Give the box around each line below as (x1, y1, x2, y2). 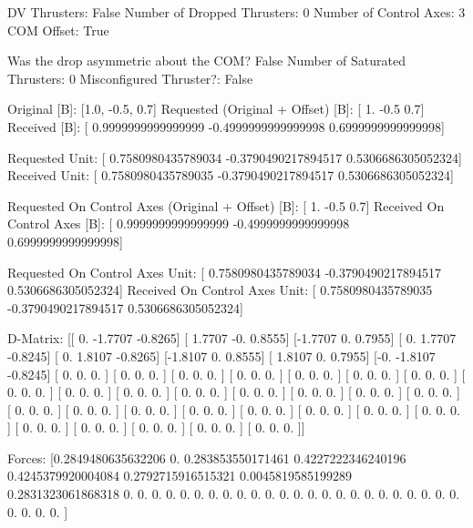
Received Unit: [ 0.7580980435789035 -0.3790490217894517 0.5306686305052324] (7, 166, 454, 185)
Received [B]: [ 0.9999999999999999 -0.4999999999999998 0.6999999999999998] (7, 117, 445, 136)
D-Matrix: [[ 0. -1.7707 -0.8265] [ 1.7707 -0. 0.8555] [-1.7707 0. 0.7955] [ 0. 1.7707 (7, 329, 457, 348)
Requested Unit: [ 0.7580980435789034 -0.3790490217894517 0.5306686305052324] (7, 147, 462, 167)
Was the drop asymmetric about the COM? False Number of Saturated (7, 51, 406, 70)
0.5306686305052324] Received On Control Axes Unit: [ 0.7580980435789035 (7, 280, 433, 300)
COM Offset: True (7, 20, 109, 39)
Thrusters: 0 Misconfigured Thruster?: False (7, 68, 253, 87)
